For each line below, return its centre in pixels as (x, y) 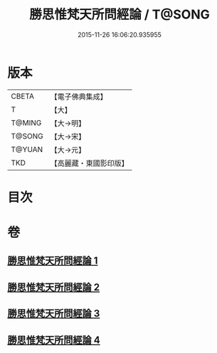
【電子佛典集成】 (79, 97)
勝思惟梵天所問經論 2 (54, 287)
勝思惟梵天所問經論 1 (53, 261)
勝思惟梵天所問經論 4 (54, 340)
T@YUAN (27, 149)
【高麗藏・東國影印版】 (90, 163)
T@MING (26, 123)
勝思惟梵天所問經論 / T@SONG (120, 15)
